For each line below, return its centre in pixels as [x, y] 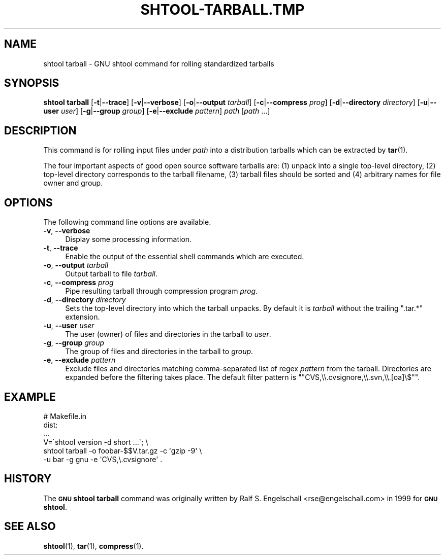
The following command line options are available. [127, 222]
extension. [83, 317]
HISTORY [28, 479]
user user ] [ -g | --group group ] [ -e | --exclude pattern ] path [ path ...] [157, 111]
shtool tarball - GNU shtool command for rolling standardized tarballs [159, 63]
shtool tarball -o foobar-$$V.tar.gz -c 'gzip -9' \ [123, 450]
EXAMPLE [30, 397]
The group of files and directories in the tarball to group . [159, 352]
